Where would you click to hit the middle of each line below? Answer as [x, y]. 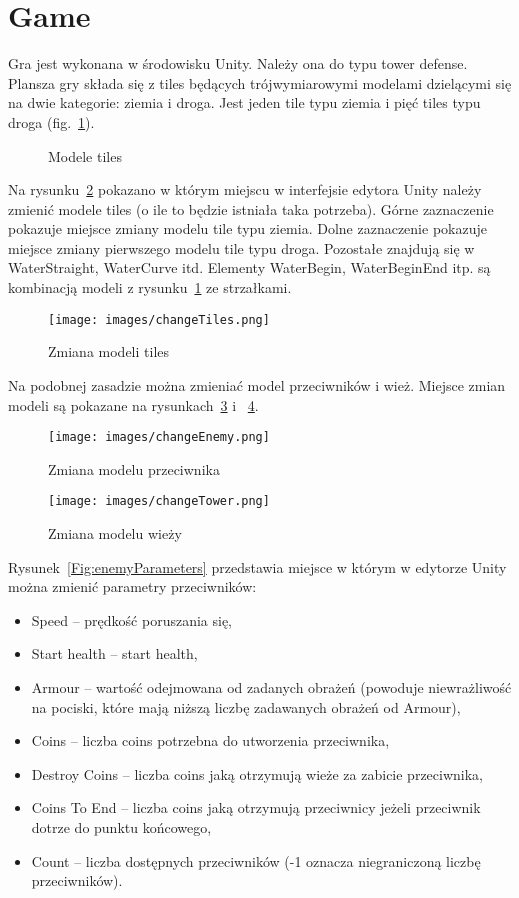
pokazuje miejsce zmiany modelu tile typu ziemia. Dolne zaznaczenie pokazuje [247, 228]
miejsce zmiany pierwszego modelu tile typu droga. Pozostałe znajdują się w [241, 247]
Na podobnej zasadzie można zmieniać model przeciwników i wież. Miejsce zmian [257, 384]
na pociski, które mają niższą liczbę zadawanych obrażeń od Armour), [246, 706]
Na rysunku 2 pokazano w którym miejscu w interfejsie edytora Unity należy [245, 189]
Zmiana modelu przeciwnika [134, 468]
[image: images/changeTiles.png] [159, 319]
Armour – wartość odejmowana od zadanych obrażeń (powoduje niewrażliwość [271, 686]
